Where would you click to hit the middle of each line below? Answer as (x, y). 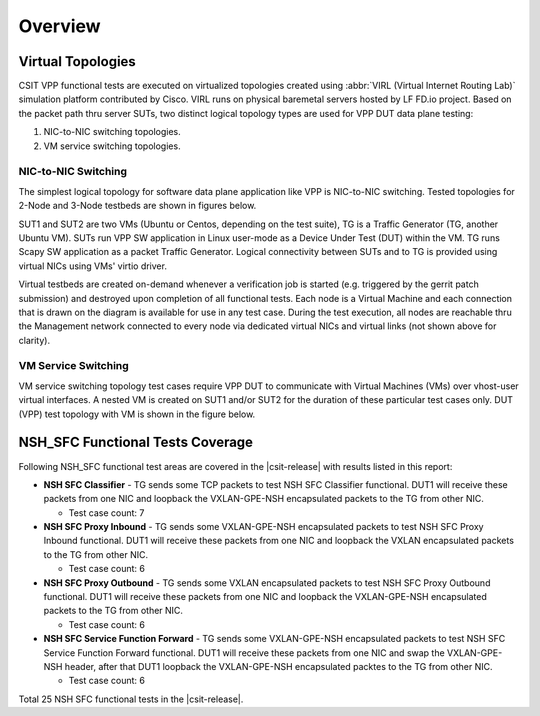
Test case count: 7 (106, 512)
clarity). (34, 340)
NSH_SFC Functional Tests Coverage (136, 442)
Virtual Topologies (77, 61)
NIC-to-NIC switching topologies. (112, 132)
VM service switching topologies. (112, 146)
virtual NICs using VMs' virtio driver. (92, 266)
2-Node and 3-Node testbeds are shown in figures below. (137, 206)
